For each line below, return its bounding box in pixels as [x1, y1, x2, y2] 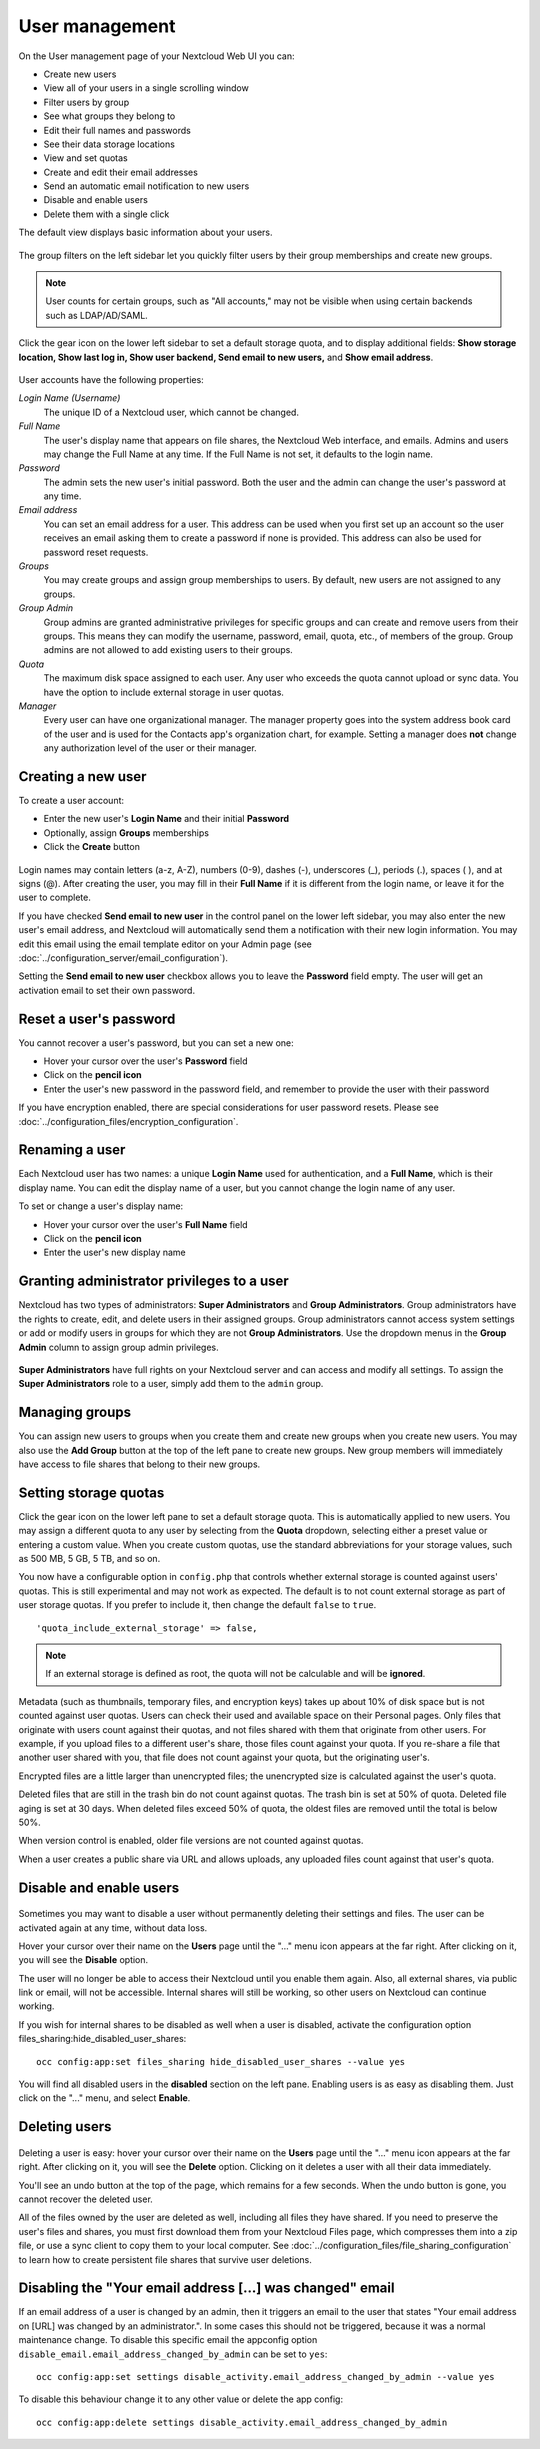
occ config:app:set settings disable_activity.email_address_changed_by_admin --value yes [36, 2371, 495, 2383]
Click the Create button [43, 841, 140, 853]
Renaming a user [18, 1141, 126, 1159]
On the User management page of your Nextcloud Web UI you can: [18, 50, 295, 62]
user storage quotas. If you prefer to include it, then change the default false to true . [18, 1599, 377, 1611]
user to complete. [18, 891, 92, 904]
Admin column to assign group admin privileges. [18, 1341, 219, 1353]
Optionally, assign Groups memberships [43, 826, 210, 839]
